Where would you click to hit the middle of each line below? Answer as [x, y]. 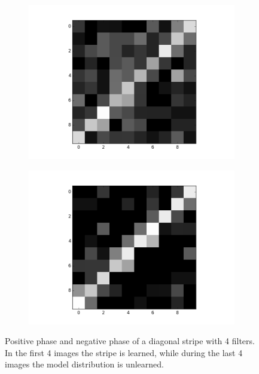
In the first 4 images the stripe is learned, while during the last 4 [124, 352]
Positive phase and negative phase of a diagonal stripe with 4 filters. [130, 341]
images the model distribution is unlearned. [84, 364]
